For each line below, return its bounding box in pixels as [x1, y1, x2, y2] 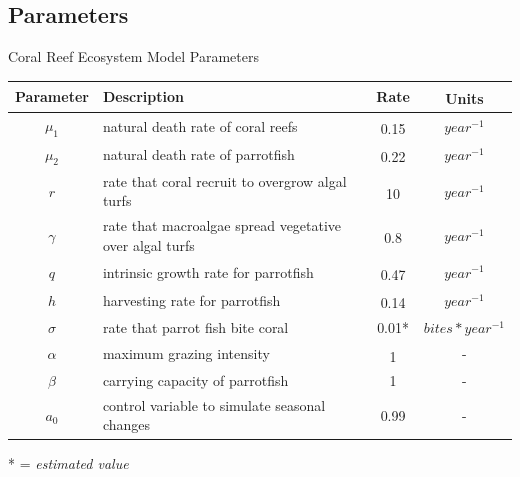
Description [102, 86, 184, 107]
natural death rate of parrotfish [102, 144, 295, 165]
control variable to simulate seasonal [102, 394, 326, 415]
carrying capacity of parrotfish [102, 370, 289, 391]
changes [102, 414, 151, 435]
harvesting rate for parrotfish [102, 290, 281, 310]
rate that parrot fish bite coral [102, 316, 289, 337]
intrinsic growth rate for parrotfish [102, 261, 314, 282]
